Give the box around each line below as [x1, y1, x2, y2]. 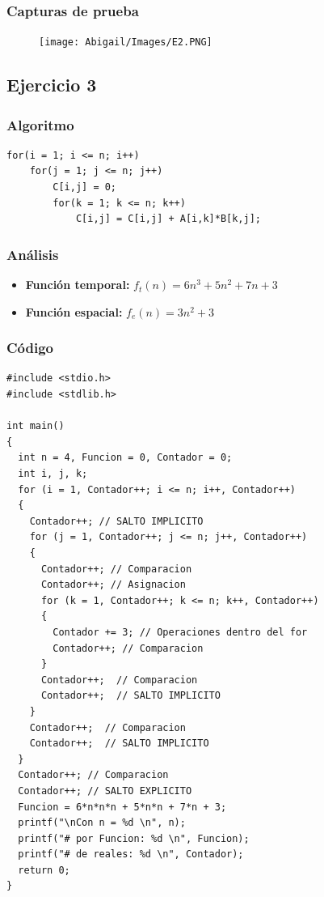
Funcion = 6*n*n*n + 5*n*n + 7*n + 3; [18, 801, 227, 813]
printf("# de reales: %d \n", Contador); [18, 848, 244, 861]
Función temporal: [25, 276, 130, 293]
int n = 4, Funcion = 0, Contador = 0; [18, 452, 233, 464]
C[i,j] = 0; [53, 181, 117, 193]
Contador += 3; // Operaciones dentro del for [53, 626, 308, 638]
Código [6, 338, 54, 358]
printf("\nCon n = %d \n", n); [18, 817, 186, 829]
